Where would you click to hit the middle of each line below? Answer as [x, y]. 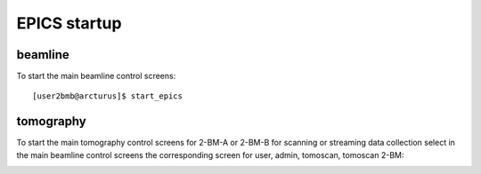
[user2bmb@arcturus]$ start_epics [107, 96]
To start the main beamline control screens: [96, 76]
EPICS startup [69, 23]
